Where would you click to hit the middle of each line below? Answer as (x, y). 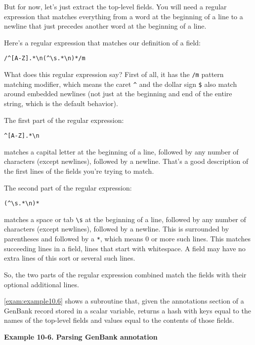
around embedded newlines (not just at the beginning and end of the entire (118, 94)
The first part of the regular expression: (64, 120)
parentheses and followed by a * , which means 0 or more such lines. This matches (127, 239)
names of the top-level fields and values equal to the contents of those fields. (119, 320)
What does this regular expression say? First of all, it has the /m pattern (114, 74)
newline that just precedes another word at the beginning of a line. (105, 26)
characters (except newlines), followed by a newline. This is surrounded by (117, 229)
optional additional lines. (42, 284)
